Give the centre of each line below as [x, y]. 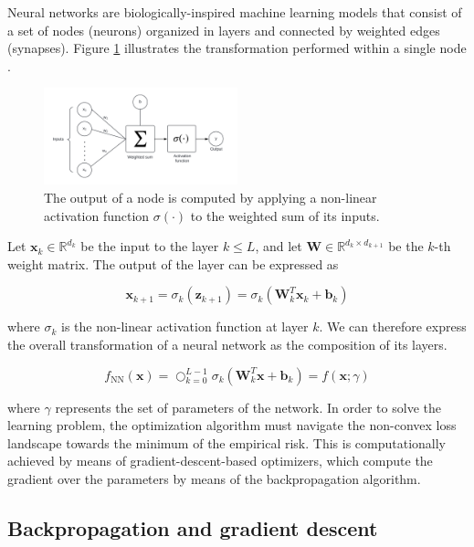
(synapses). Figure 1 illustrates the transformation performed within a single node [237, 48]
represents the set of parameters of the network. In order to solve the [248, 407]
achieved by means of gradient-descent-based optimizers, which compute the [220, 461]
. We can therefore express [393, 326]
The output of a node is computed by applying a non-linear [211, 197]
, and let [279, 246]
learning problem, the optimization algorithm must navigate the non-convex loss [232, 425]
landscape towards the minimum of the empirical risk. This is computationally [227, 442]
